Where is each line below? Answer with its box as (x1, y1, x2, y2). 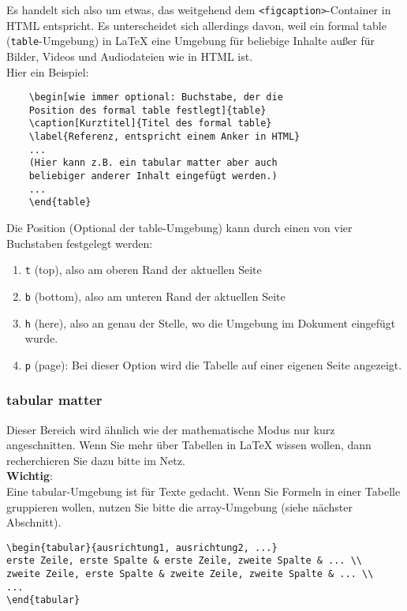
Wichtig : (6, 467, 53, 484)
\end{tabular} (6, 594, 80, 606)
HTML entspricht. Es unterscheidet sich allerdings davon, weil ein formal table (6, 17, 386, 33)
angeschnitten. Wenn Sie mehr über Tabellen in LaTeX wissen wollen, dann (6, 437, 372, 453)
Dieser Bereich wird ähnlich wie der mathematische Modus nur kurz (6, 421, 335, 437)
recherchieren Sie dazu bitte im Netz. (6, 452, 185, 468)
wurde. (24, 330, 58, 347)
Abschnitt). (6, 514, 62, 530)
